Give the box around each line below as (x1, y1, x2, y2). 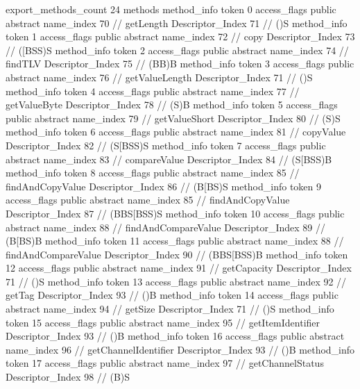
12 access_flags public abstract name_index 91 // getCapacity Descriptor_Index (6, 260, 352, 275)
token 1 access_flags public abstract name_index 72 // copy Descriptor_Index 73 (6, 29, 355, 44)
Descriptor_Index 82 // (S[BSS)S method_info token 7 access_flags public (6, 138, 326, 152)
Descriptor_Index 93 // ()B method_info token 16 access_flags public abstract (6, 329, 345, 343)
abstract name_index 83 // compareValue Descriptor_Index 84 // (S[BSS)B (6, 151, 332, 166)
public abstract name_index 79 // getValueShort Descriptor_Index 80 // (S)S (6, 110, 341, 125)
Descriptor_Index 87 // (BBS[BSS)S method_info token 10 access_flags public (6, 206, 345, 220)
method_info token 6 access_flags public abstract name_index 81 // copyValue (6, 124, 346, 139)
